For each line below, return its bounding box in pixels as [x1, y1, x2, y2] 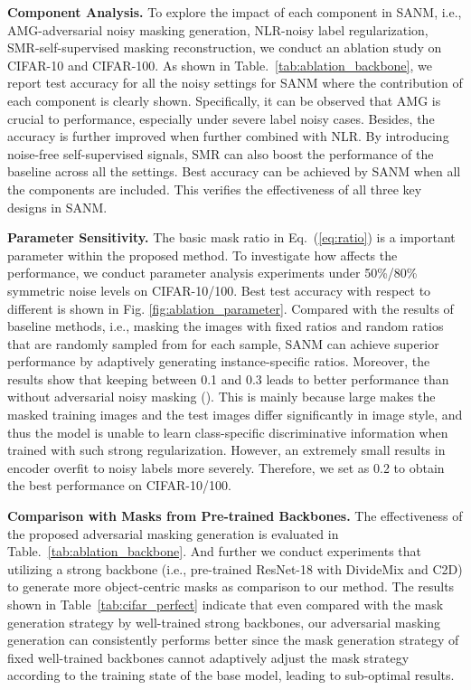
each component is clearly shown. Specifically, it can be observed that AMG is [7, 90, 441, 109]
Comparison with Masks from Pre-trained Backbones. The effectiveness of [7, 506, 463, 525]
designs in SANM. [7, 197, 108, 216]
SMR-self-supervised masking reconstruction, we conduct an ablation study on [7, 38, 442, 57]
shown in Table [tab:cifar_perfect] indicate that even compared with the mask [7, 595, 444, 613]
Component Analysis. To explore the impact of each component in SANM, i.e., [7, 3, 462, 21]
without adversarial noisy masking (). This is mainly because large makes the [7, 387, 436, 406]
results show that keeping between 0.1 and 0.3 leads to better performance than [7, 369, 449, 388]
